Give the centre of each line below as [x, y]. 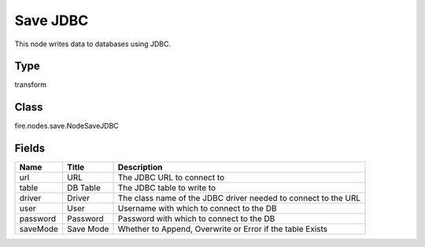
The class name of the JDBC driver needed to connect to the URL [239, 198]
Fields [30, 149]
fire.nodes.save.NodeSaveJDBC [67, 126]
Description [140, 167]
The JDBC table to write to [167, 188]
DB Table [84, 188]
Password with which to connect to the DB [196, 219]
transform [31, 85]
